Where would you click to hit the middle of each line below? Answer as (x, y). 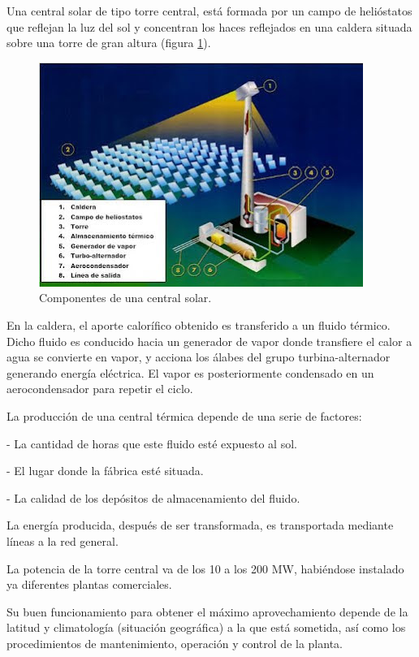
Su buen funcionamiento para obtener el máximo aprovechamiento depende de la (207, 611)
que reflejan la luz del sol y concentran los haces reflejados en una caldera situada (209, 26)
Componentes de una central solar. (125, 298)
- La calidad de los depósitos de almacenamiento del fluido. (153, 497)
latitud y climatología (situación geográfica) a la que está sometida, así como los (206, 627)
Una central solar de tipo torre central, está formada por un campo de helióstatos (209, 11)
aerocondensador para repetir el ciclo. (100, 389)
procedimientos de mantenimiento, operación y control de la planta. (175, 643)
